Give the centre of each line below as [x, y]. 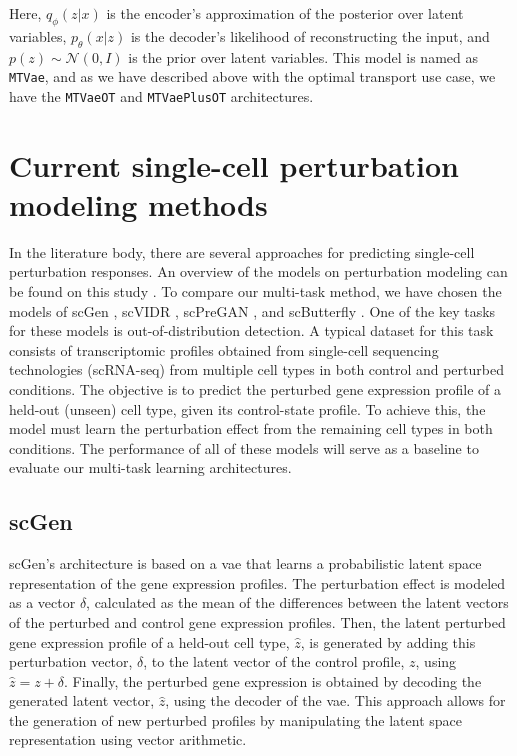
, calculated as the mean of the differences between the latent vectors [297, 602]
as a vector [42, 602]
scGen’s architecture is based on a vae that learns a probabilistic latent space [245, 563]
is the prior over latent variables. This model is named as [303, 56]
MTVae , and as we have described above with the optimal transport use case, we [252, 76]
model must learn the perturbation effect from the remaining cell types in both [251, 428]
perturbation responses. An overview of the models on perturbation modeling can [258, 271]
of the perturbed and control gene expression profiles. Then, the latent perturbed [257, 621]
